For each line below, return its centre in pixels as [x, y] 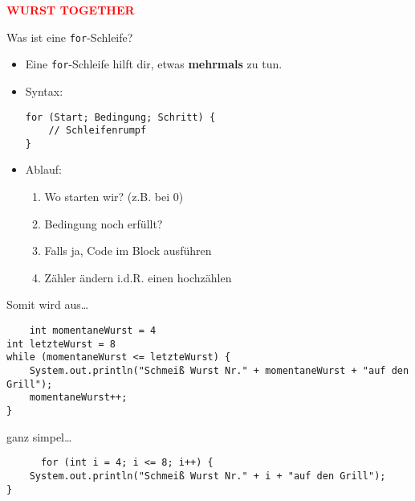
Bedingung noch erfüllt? [104, 223]
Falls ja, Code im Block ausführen [128, 250]
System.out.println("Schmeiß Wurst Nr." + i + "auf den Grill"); [207, 476]
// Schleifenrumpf [98, 131]
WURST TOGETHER [71, 10]
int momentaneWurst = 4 [93, 331]
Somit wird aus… [48, 304]
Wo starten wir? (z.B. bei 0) [114, 197]
